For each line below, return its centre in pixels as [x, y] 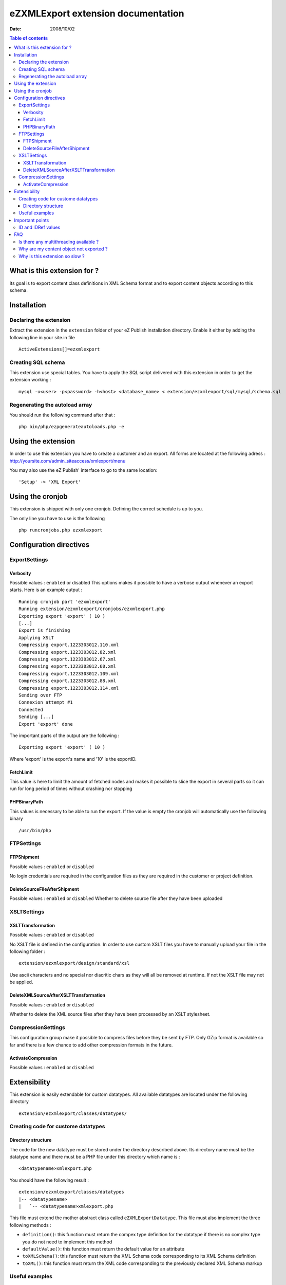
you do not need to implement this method [67, 1242]
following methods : [30, 1225]
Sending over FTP [40, 695]
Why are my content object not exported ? [63, 249]
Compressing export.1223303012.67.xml [68, 659]
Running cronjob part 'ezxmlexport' [65, 602]
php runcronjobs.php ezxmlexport [61, 530]
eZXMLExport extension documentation [97, 13]
